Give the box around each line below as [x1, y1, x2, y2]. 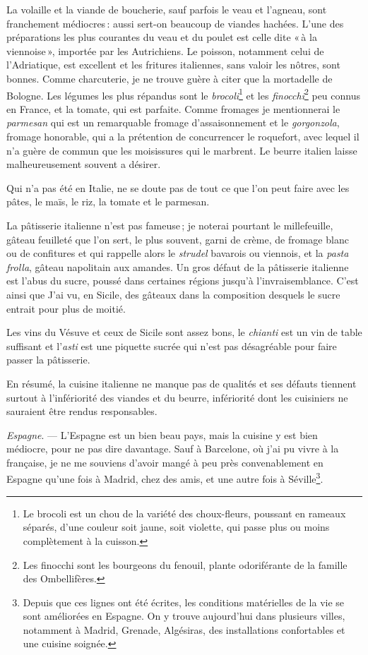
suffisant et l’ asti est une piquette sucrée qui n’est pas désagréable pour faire [6, 338, 337, 353]
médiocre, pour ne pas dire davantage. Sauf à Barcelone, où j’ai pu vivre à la [6, 441, 339, 456]
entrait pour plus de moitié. [6, 301, 126, 316]
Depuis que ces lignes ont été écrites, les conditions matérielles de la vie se [23, 594, 345, 609]
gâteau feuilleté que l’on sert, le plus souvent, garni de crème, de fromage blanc [6, 232, 349, 246]
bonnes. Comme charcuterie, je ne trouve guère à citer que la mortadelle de [6, 71, 333, 85]
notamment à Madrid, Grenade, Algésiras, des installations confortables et [23, 622, 345, 637]
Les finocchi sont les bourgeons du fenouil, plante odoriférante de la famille [23, 557, 348, 572]
